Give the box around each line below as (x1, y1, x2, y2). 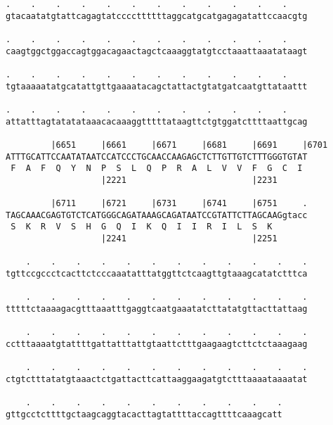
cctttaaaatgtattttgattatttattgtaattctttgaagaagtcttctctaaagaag (6, 339, 308, 350)
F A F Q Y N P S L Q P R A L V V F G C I (11, 163, 303, 174)
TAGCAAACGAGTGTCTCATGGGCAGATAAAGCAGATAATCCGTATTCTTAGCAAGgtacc (6, 210, 308, 220)
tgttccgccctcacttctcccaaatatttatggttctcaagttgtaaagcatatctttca (6, 269, 308, 279)
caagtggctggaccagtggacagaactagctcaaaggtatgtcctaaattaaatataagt (6, 46, 308, 56)
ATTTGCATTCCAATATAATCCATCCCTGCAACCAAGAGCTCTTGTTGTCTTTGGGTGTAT (6, 151, 308, 162)
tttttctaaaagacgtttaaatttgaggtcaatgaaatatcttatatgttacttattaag (6, 304, 308, 315)
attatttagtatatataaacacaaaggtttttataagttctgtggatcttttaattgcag (6, 116, 308, 127)
